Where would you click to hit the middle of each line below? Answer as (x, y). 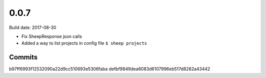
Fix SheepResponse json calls (52, 36)
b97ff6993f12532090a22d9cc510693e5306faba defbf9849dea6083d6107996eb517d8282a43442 (110, 69)
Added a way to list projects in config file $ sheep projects (84, 43)
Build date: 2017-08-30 (33, 27)
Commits (23, 57)
